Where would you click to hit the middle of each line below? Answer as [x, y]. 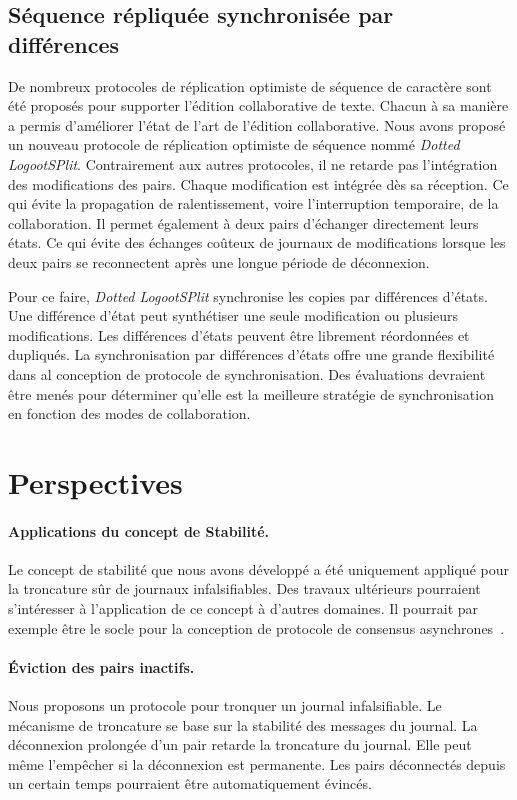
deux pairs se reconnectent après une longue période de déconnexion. [219, 261]
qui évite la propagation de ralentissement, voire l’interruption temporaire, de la [253, 203]
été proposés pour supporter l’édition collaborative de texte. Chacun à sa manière [258, 105]
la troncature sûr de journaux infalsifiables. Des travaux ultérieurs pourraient [244, 588]
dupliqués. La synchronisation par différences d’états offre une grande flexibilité [251, 354]
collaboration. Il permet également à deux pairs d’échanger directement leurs [243, 222]
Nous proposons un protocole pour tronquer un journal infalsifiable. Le [225, 705]
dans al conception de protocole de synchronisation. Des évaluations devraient [247, 373]
